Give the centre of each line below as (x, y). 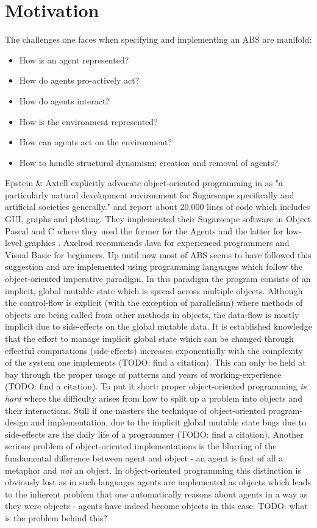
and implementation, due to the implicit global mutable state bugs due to (169, 422)
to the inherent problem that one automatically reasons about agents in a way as (156, 494)
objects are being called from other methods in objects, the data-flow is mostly (152, 314)
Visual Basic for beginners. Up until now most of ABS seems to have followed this (158, 254)
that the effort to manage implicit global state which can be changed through (149, 338)
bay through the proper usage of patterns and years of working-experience (143, 374)
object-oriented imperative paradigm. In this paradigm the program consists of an (158, 279)
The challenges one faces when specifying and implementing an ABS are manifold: (158, 39)
